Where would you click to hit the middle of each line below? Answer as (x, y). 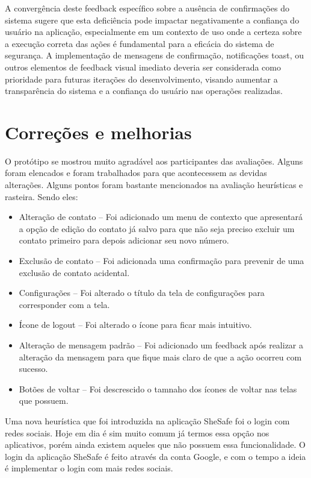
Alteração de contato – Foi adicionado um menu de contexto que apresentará (161, 217)
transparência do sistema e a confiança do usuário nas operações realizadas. (144, 91)
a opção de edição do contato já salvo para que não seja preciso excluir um (157, 228)
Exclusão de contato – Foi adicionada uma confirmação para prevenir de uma (162, 261)
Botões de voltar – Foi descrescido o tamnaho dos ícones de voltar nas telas (158, 388)
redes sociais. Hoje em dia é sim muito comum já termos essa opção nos (137, 432)
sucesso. (33, 369)
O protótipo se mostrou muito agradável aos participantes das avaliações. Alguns (154, 161)
